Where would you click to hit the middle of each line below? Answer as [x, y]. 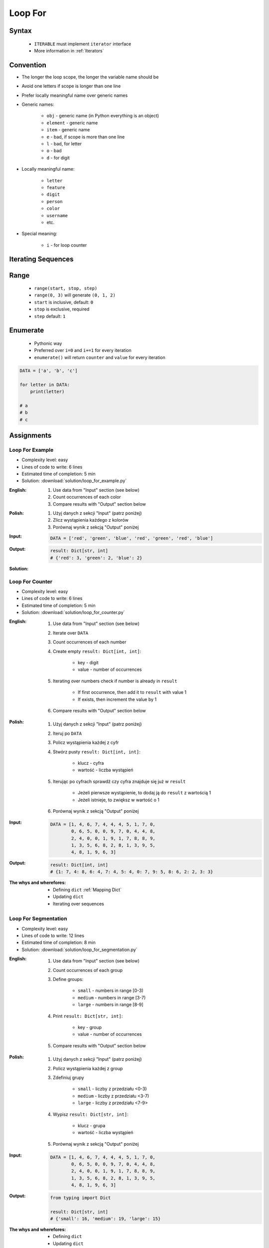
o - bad [54, 151]
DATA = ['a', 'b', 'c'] [49, 370]
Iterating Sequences [42, 259]
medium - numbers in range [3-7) [112, 997]
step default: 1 [50, 316]
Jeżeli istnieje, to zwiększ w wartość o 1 [119, 800]
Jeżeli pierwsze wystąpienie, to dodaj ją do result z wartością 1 [144, 793]
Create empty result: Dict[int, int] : [97, 651]
